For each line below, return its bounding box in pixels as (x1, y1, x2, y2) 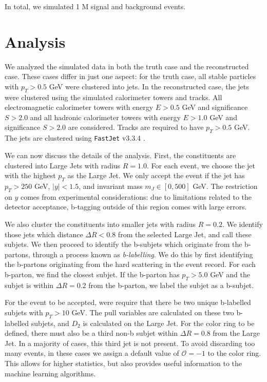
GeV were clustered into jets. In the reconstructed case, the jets (49, 81, 249, 91)
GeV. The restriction (193, 180, 258, 191)
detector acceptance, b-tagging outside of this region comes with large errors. (5, 201, 247, 212)
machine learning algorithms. (5, 368, 96, 378)
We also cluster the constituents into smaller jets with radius (5, 218, 196, 229)
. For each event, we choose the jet (146, 160, 256, 170)
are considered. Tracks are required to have (68, 122, 204, 132)
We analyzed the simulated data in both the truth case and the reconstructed (5, 61, 249, 71)
